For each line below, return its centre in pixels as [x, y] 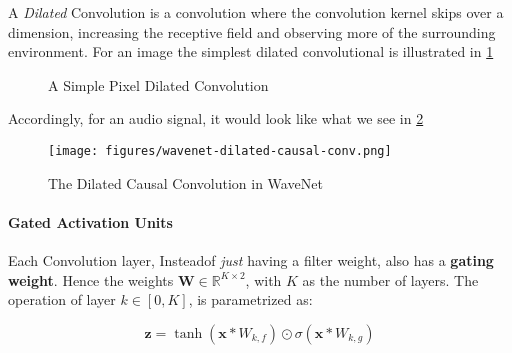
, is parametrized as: [250, 299]
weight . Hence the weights [91, 279]
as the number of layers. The [390, 279]
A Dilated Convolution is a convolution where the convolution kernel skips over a [256, 12]
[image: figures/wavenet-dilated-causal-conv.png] [220, 150]
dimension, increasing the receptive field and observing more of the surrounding [252, 31]
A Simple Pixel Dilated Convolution [158, 84]
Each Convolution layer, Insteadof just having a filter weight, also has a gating [251, 260]
